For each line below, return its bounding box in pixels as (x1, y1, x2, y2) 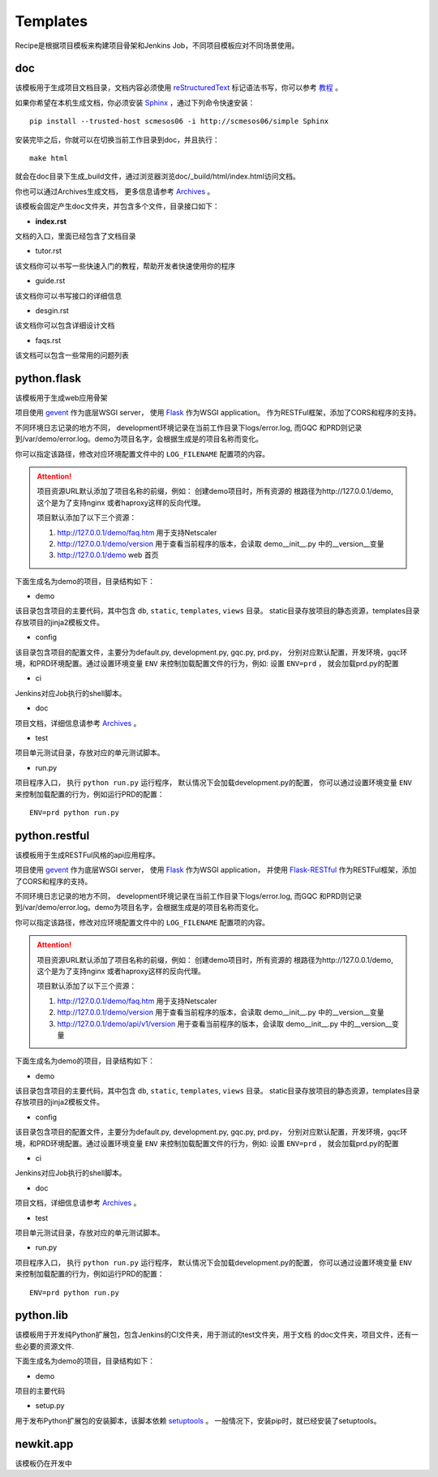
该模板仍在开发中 (15, 1458, 72, 1468)
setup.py (35, 1401, 65, 1410)
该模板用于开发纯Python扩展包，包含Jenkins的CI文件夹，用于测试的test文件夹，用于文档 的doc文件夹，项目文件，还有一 (15, 1330, 419, 1340)
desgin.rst (35, 305, 69, 316)
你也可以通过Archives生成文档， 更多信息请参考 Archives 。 (15, 187, 215, 196)
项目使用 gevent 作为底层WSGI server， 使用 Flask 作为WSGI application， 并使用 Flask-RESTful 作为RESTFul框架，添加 (15, 865, 417, 875)
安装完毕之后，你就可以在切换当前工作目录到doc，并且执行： (15, 135, 220, 144)
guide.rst (35, 276, 66, 286)
